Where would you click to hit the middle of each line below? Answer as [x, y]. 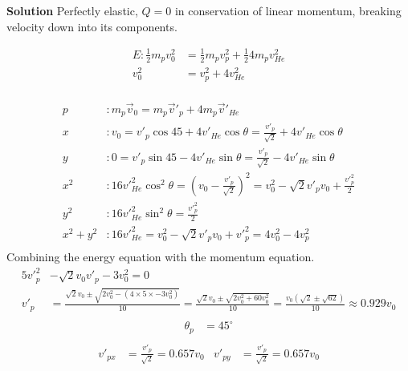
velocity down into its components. [92, 26]
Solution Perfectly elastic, [72, 10]
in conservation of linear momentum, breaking [288, 10]
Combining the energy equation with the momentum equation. [161, 257]
